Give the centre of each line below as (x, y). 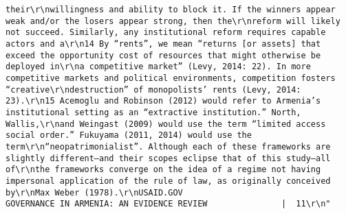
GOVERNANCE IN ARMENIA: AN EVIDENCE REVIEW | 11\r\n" (168, 204)
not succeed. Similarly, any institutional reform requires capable (166, 33)
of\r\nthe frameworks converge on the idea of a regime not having (163, 170)
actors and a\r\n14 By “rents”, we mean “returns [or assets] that (163, 44)
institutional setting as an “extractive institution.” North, (153, 112)
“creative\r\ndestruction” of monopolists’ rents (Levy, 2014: (153, 90)
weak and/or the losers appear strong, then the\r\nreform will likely (173, 21)
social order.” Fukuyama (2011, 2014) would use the (129, 135)
